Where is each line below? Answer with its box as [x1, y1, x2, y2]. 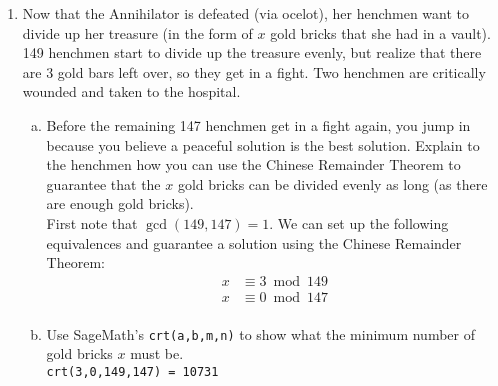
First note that [46, 212, 138, 233]
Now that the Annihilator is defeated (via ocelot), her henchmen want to [22, 3, 470, 23]
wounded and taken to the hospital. [22, 81, 241, 102]
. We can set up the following [269, 212, 449, 233]
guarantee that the [46, 173, 161, 194]
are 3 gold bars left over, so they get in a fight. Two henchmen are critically [22, 61, 486, 82]
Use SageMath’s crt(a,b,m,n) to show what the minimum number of [46, 323, 475, 344]
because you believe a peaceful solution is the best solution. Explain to [46, 134, 480, 155]
